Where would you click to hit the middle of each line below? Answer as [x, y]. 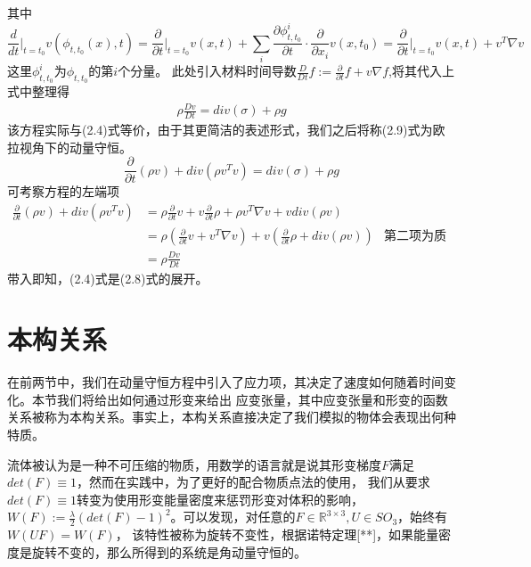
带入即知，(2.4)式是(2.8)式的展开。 [108, 278]
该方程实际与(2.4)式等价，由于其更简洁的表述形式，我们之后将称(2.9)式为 [220, 130]
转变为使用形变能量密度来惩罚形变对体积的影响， [221, 499]
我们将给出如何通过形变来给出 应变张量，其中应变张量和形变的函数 [252, 399]
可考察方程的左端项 [63, 191]
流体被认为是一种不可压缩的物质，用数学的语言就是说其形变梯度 [194, 464]
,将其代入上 [421, 71]
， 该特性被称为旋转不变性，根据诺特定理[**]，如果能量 [277, 534]
